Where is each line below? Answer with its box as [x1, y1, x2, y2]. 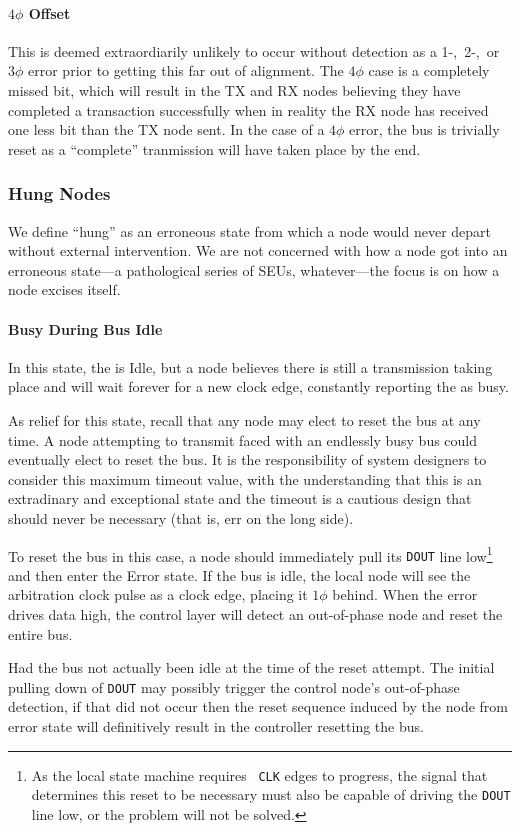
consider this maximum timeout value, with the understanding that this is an [8, 468, 482, 489]
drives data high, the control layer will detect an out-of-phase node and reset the [8, 604, 503, 624]
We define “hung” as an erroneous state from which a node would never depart [8, 220, 492, 241]
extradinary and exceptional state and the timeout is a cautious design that [8, 488, 472, 509]
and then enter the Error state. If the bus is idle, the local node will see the [8, 564, 471, 585]
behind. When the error [332, 584, 478, 605]
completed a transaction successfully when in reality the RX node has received [8, 99, 489, 120]
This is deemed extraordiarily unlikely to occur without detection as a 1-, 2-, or [8, 40, 500, 61]
